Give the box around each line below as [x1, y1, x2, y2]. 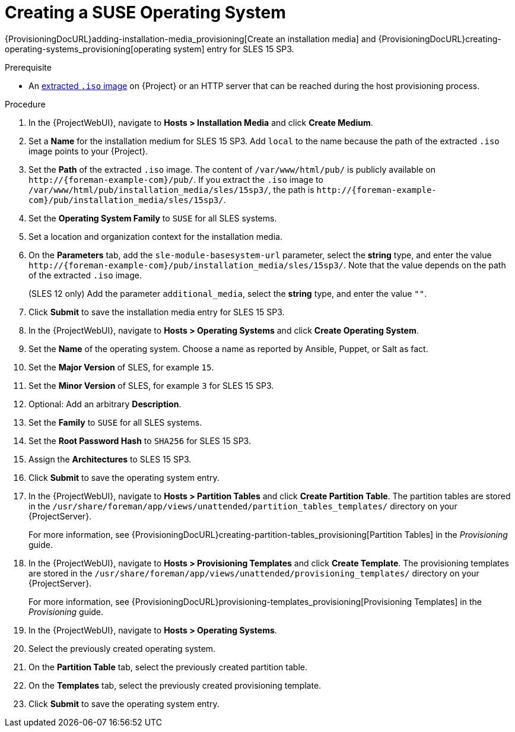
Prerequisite [5, 62, 52, 72]
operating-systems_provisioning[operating [5, 43, 171, 54]
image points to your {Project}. [28, 145, 148, 156]
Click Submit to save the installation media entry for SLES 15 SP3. [28, 306, 285, 317]
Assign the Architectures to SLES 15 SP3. [28, 454, 192, 464]
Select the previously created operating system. [28, 643, 216, 654]
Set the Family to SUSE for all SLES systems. [28, 417, 202, 427]
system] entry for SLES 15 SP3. [173, 43, 294, 54]
